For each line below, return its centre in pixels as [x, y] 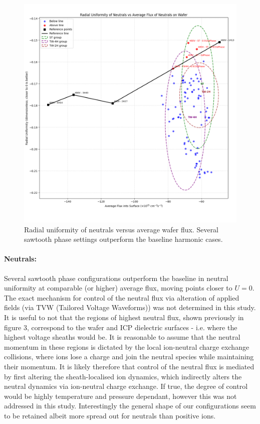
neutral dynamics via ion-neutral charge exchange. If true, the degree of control [126, 386]
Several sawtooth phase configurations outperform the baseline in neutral [116, 278]
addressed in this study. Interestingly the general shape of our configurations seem [130, 406]
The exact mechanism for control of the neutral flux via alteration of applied [122, 297]
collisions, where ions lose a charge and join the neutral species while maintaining [129, 357]
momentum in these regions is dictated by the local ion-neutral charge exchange [127, 346]
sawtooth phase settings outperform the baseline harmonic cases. [123, 239]
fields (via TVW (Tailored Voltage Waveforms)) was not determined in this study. [130, 307]
